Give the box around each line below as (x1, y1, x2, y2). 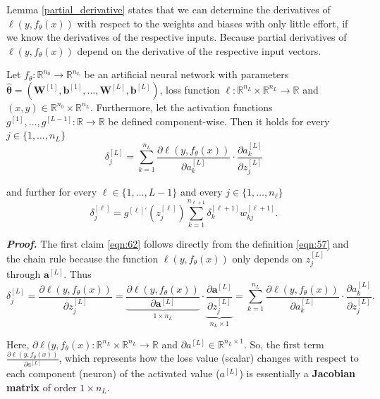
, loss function (159, 82, 220, 96)
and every (180, 184, 223, 199)
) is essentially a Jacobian (239, 366, 355, 381)
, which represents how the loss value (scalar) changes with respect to (59, 350, 359, 365)
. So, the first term (243, 336, 324, 351)
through (6, 267, 41, 281)
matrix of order (6, 379, 77, 394)
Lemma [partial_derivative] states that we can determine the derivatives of (6, 2, 331, 16)
